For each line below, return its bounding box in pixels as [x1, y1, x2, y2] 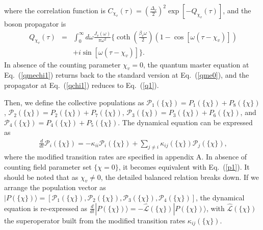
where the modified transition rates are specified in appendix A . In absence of [4, 151, 247, 162]
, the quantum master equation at [143, 59, 249, 70]
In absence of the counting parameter [4, 59, 121, 70]
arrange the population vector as [4, 182, 106, 193]
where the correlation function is [4, 5, 106, 15]
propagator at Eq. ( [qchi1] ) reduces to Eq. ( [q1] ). [4, 80, 159, 90]
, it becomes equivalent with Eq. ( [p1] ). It [118, 161, 250, 172]
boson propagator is [4, 18, 66, 29]
